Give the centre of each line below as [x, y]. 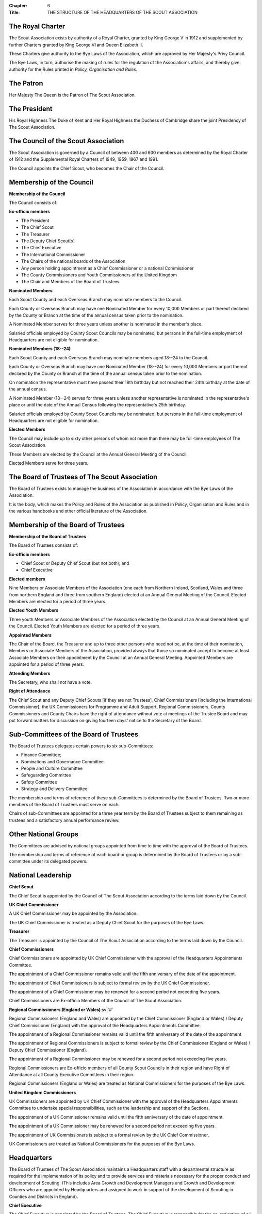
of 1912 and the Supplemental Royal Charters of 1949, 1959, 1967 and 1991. [84, 159]
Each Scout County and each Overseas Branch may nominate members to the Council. [96, 300]
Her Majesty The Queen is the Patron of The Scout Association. [72, 95]
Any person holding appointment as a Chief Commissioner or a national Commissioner [107, 268]
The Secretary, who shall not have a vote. [50, 682]
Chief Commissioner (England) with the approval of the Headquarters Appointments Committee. [105, 1025]
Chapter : [18, 6]
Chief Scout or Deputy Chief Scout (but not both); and [75, 563]
